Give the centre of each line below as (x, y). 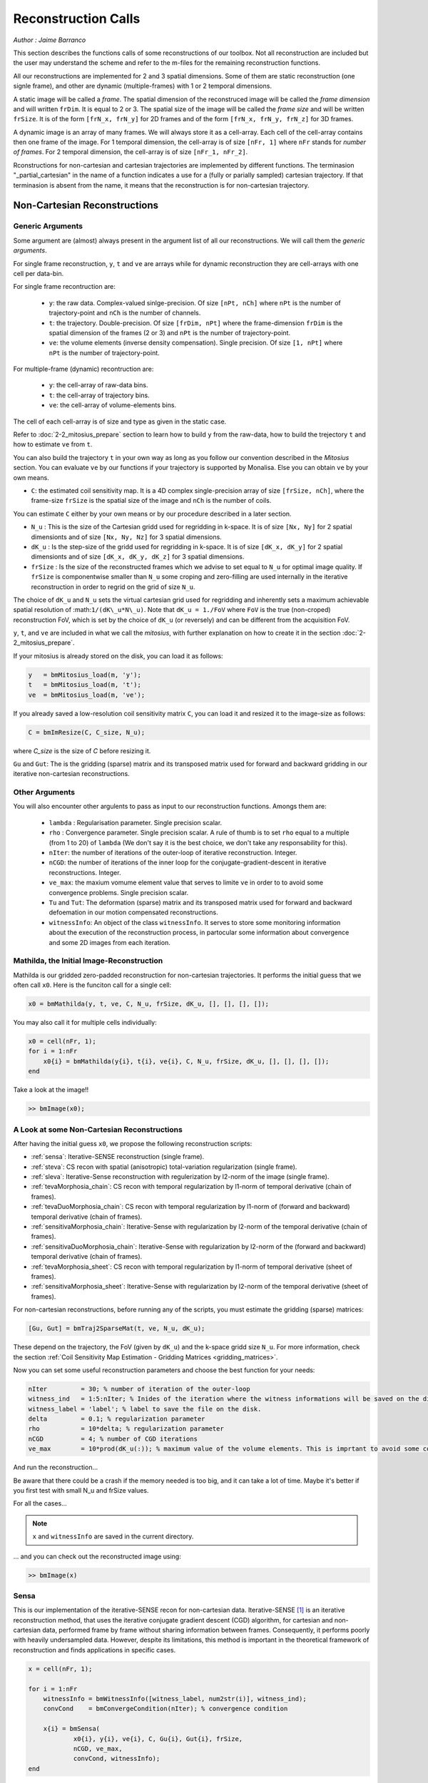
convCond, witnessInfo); (117, 1759)
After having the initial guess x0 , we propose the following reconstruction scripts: (133, 1143)
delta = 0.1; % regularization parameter (117, 1419)
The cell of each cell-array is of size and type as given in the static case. (120, 422)
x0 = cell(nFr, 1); (62, 1042)
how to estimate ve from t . (53, 444)
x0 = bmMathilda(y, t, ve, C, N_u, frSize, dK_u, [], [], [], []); (149, 1004)
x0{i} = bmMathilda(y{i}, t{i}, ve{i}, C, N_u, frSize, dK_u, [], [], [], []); (186, 1061)
